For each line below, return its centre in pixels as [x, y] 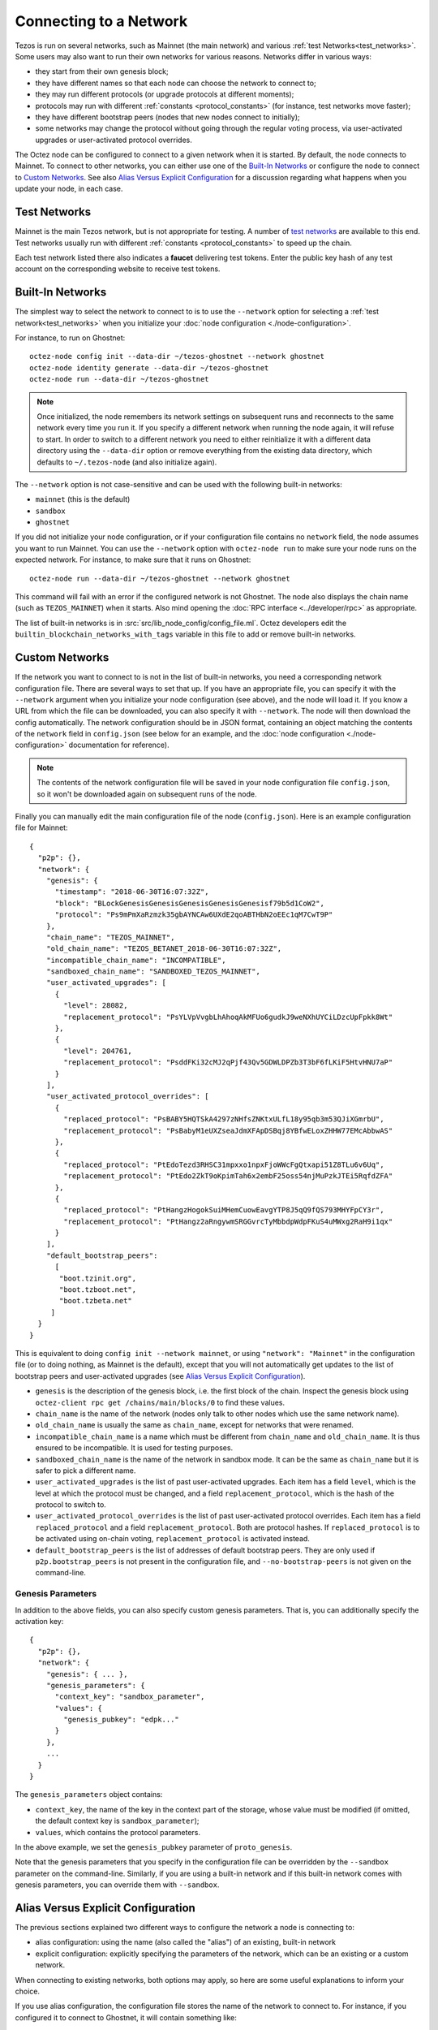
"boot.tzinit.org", [98, 1278]
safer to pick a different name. [86, 1471]
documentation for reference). [119, 745]
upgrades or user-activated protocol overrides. [114, 140]
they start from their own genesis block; [102, 71]
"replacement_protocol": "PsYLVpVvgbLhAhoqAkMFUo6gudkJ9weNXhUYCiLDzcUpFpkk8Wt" [228, 1017]
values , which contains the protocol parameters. [118, 1832]
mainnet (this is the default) [83, 499]
